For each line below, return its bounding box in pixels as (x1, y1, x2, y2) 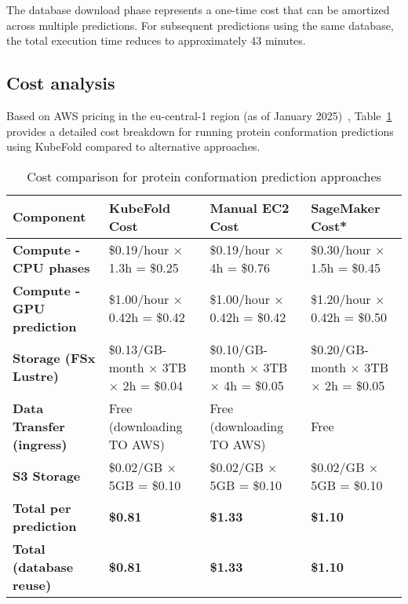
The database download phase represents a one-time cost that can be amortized (6, 2, 390, 17)
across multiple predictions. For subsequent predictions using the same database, (6, 16, 394, 33)
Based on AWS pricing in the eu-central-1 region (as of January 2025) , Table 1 (6, 107, 392, 123)
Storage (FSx (13, 349, 96, 368)
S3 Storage (13, 467, 81, 485)
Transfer (13, 416, 65, 435)
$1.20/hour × (311, 290, 385, 309)
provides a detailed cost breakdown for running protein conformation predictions (6, 123, 394, 139)
